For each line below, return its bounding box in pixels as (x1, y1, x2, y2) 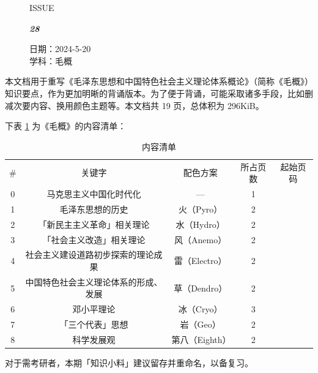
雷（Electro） (174, 254, 227, 267)
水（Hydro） (176, 217, 225, 230)
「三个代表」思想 (59, 318, 128, 331)
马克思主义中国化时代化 (46, 187, 141, 200)
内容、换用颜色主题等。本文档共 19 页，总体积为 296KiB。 (30, 99, 264, 111)
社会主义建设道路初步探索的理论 (25, 248, 154, 261)
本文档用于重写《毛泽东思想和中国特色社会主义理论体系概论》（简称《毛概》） (5, 75, 313, 88)
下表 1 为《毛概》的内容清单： (5, 119, 127, 132)
